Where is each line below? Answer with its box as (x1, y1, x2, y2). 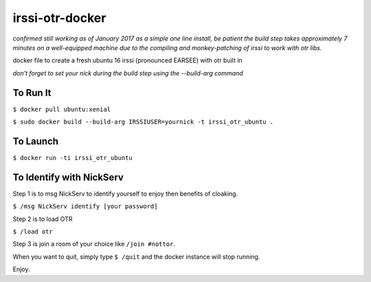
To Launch (12, 135, 58, 147)
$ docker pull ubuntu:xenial (12, 105, 111, 113)
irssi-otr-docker (12, 10, 106, 25)
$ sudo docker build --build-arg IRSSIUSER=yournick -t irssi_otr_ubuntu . (12, 118, 274, 126)
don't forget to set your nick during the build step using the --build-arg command (12, 69, 243, 77)
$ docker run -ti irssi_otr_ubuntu (12, 154, 133, 161)
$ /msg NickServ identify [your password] (12, 202, 158, 211)
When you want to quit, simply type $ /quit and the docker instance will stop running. (12, 252, 260, 261)
